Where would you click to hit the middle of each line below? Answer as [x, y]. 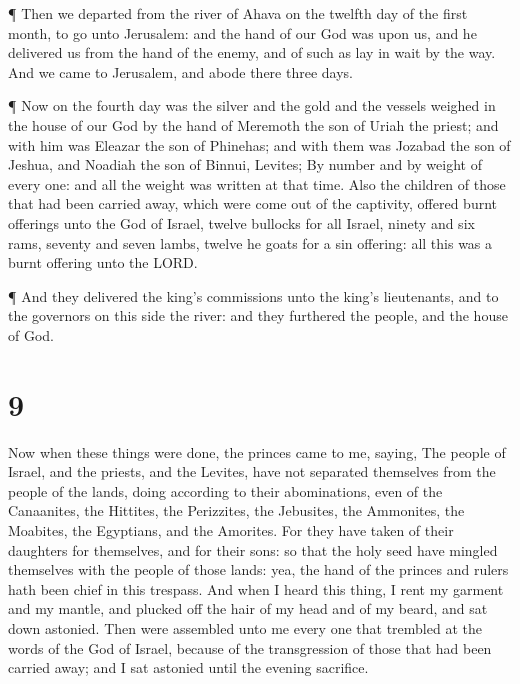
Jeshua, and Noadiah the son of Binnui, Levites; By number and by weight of [245, 164]
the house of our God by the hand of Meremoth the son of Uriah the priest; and [253, 124]
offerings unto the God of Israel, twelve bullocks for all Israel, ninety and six [241, 222]
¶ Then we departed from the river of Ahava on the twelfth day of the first [238, 13]
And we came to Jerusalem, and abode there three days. [180, 71]
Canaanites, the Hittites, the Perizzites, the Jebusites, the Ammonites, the [236, 510]
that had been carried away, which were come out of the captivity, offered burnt [253, 203]
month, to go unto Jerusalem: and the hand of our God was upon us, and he [242, 32]
